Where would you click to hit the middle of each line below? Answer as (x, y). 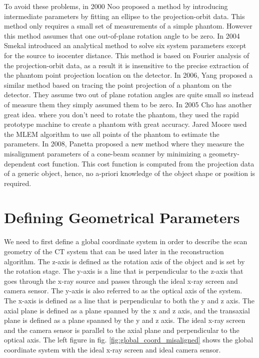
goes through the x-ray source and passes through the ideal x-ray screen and (121, 281)
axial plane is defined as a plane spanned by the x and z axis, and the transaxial (127, 310)
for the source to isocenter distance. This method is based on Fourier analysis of (127, 55)
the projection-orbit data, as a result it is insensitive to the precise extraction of (126, 65)
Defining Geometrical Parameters (122, 217)
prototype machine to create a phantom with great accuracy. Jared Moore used (125, 124)
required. (18, 183)
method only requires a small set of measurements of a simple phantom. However (128, 26)
